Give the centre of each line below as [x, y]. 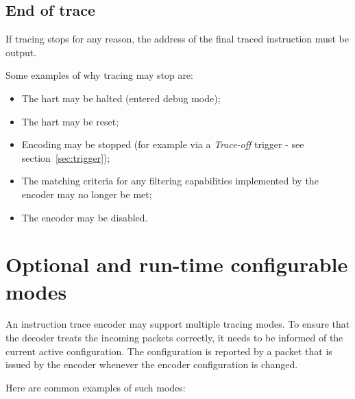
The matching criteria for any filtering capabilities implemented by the [170, 181]
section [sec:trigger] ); [66, 157]
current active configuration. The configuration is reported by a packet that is [169, 351]
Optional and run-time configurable [177, 264]
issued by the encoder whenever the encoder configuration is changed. [152, 364]
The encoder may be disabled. [85, 217]
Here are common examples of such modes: [96, 387]
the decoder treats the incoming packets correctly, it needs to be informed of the [174, 338]
